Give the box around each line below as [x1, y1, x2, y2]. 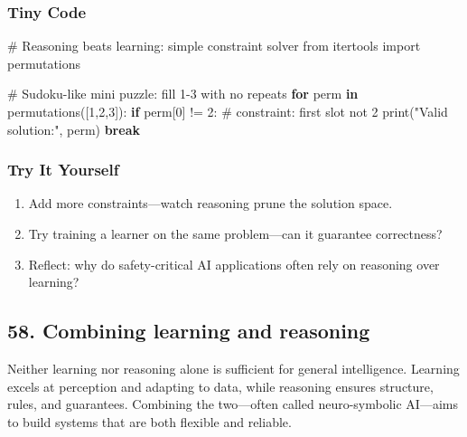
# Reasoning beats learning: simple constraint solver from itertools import [7, 36, 421, 55]
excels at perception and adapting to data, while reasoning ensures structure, [7, 376, 434, 395]
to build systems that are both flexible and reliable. [7, 412, 292, 431]
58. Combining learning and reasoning [7, 317, 370, 345]
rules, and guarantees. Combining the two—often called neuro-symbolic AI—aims [7, 394, 458, 413]
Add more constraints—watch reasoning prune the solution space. [28, 194, 393, 213]
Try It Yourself [7, 158, 119, 181]
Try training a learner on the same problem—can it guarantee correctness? [28, 224, 443, 242]
